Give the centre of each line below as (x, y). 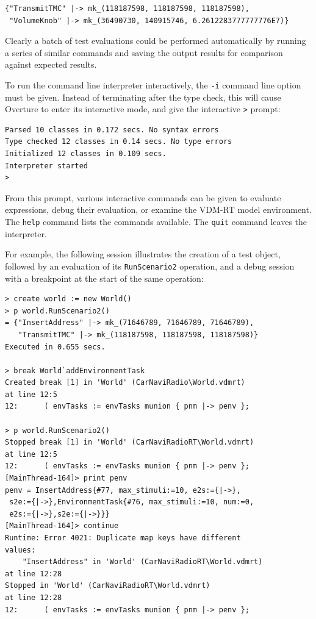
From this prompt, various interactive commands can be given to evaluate (143, 197)
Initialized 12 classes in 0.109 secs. (86, 154)
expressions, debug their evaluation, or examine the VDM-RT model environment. (158, 209)
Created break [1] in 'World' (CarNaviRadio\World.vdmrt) (125, 383)
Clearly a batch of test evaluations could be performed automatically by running (156, 41)
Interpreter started (47, 166)
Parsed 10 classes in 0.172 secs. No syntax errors (112, 130)
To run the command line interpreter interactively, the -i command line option (153, 84)
